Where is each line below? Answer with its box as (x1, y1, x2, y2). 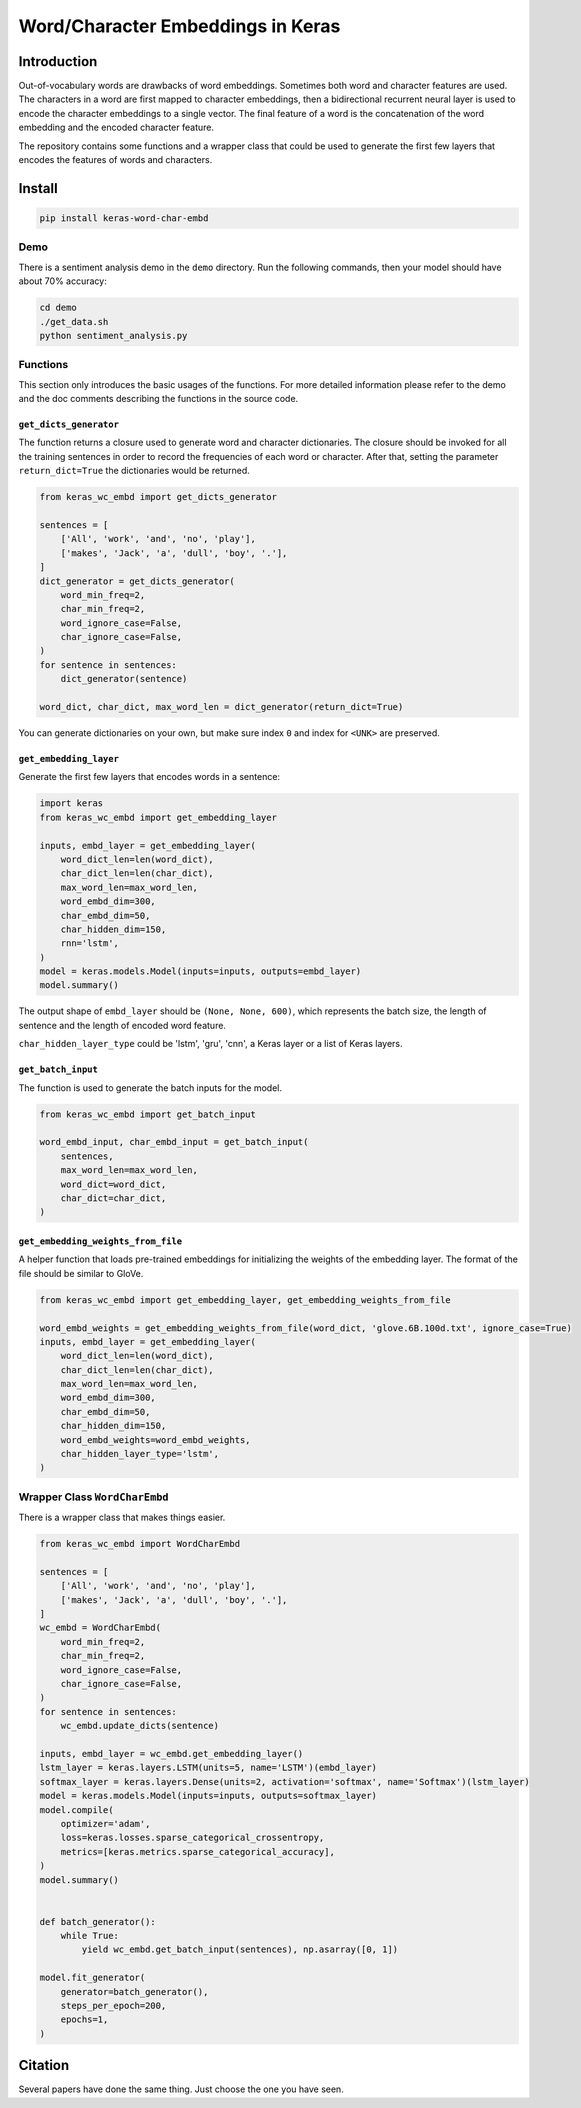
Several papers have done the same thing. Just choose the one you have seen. (18, 2083, 344, 2095)
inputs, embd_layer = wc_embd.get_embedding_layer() (39, 1748, 304, 1759)
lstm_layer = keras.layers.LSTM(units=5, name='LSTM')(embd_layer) (39, 1762, 378, 1774)
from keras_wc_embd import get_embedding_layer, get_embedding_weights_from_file (39, 1294, 452, 1305)
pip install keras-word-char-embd (39, 213, 209, 224)
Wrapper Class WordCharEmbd (18, 1490, 169, 1504)
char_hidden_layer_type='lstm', (60, 1448, 220, 1460)
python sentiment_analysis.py (39, 330, 188, 341)
